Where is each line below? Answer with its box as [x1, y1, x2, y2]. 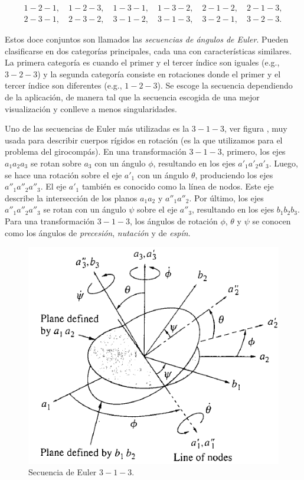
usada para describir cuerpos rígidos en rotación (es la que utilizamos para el [5, 133, 283, 146]
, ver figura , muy [224, 122, 287, 135]
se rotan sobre [30, 157, 81, 169]
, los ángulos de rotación [130, 214, 218, 227]
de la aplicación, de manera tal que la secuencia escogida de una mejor [5, 91, 260, 103]
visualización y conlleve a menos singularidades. [5, 102, 178, 115]
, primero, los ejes [221, 145, 286, 158]
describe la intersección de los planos [5, 191, 138, 204]
